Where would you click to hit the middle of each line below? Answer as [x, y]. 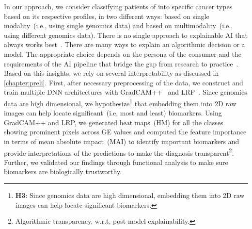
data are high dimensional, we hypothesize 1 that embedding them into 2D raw [120, 102]
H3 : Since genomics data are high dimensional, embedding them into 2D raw [130, 195]
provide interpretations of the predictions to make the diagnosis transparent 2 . [119, 152]
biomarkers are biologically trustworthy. [63, 172]
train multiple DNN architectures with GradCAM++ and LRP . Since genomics [126, 92]
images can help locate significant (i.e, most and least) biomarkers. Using [113, 113]
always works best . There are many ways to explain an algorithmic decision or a [125, 44]
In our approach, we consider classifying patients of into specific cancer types [118, 6]
